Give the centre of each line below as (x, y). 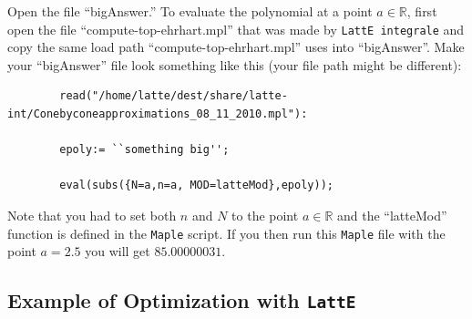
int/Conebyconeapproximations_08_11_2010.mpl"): (158, 114)
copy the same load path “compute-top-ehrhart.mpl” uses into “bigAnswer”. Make (236, 47)
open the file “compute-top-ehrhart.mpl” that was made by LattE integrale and (236, 29)
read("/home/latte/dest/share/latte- (174, 96)
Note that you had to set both (92, 215)
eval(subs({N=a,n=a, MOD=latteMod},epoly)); (196, 185)
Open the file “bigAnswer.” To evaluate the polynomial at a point (190, 11)
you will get (118, 251)
